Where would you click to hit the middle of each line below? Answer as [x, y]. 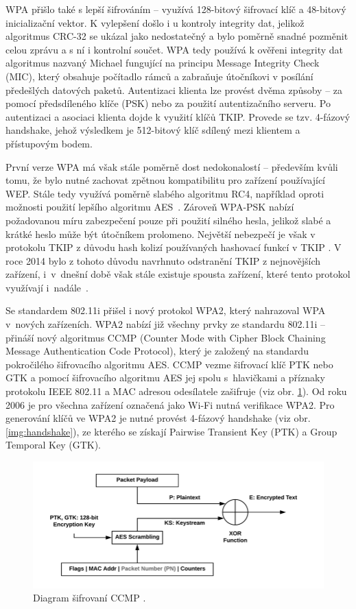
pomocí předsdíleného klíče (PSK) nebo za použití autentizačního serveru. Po [168, 103]
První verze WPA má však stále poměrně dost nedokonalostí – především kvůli [172, 166]
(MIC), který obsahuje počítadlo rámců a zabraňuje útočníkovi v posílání [159, 76]
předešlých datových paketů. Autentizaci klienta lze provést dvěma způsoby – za [174, 89]
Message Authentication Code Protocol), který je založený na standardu [157, 351]
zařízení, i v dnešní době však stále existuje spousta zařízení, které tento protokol [178, 274]
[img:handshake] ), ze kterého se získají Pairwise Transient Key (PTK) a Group [171, 431]
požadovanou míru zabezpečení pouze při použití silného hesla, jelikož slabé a [168, 220]
